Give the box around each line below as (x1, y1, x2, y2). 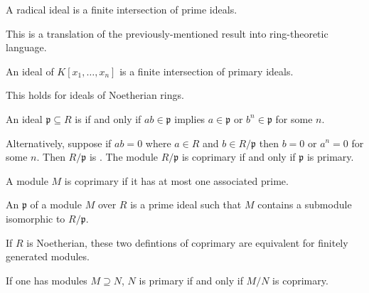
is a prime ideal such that (130, 197, 242, 212)
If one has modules (6, 272, 87, 287)
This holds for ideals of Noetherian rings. (6, 87, 184, 102)
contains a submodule (257, 197, 352, 212)
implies (174, 111, 205, 126)
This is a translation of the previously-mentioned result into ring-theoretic (6, 26, 328, 41)
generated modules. (6, 249, 90, 264)
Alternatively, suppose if (6, 135, 112, 150)
